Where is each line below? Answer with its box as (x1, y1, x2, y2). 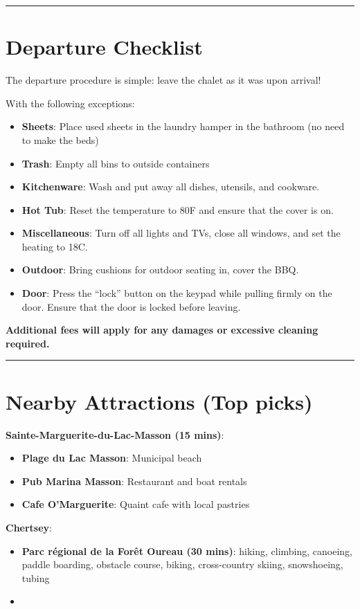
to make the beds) (21, 132, 99, 147)
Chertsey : (6, 520, 52, 534)
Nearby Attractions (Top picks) (6, 387, 313, 415)
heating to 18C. (21, 239, 88, 253)
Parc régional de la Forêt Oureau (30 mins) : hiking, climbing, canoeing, (21, 543, 353, 558)
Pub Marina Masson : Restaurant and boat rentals (21, 473, 247, 488)
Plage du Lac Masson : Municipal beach (21, 451, 202, 465)
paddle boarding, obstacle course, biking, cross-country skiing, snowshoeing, (21, 557, 343, 572)
